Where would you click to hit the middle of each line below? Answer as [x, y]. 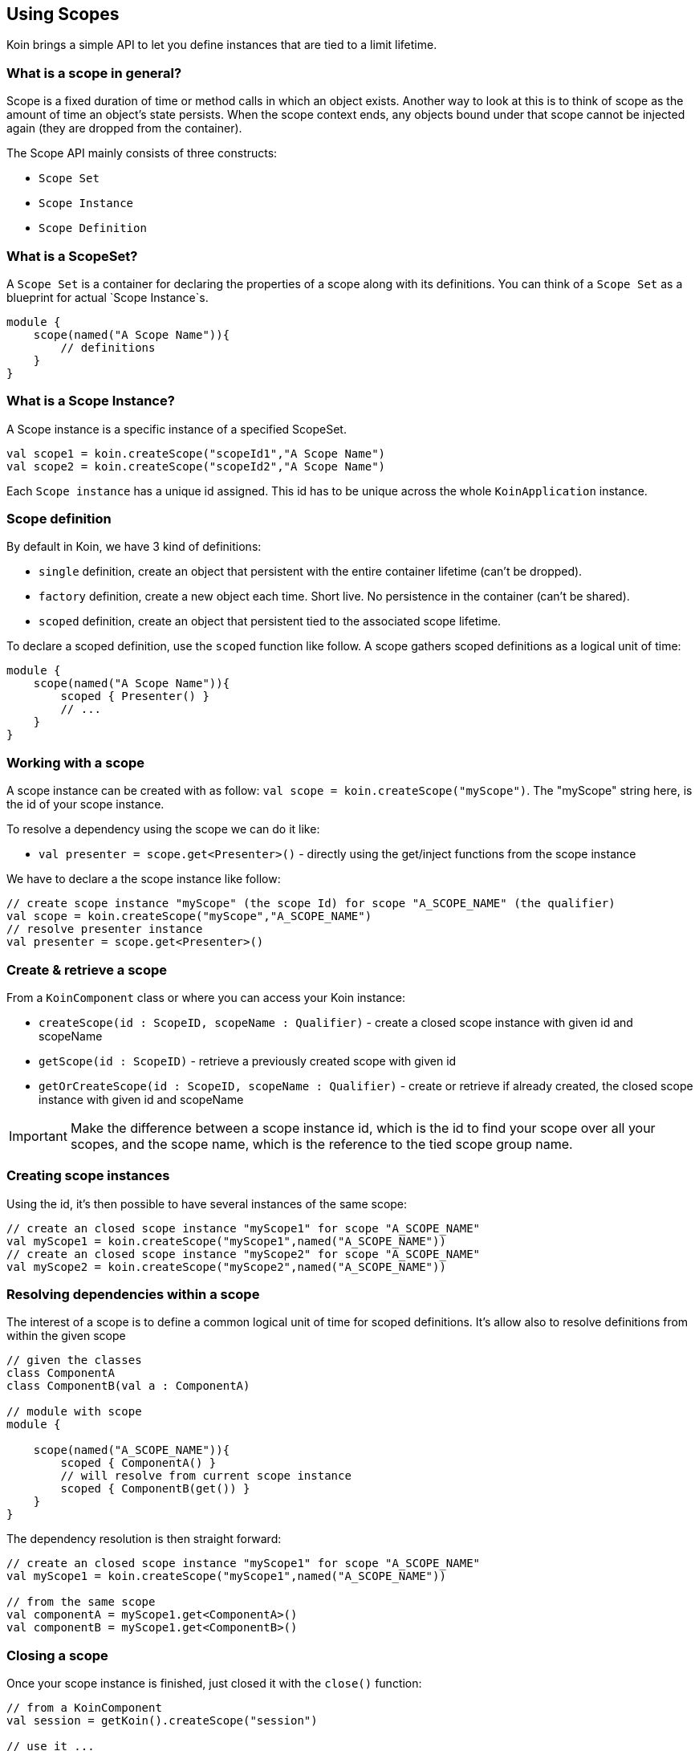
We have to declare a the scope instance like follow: [144, 879]
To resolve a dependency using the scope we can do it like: [163, 829]
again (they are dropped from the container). [124, 128]
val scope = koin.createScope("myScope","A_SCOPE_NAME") [189, 916]
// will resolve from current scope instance [206, 1476]
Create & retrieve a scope [87, 969]
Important [38, 1136]
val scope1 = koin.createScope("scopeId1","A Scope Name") [196, 453]
